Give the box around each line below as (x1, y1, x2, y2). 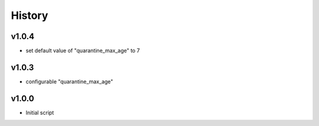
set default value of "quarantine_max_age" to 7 (25, 47, 140, 54)
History (11, 9, 48, 22)
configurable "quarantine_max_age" (25, 77, 113, 85)
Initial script (25, 109, 54, 116)
